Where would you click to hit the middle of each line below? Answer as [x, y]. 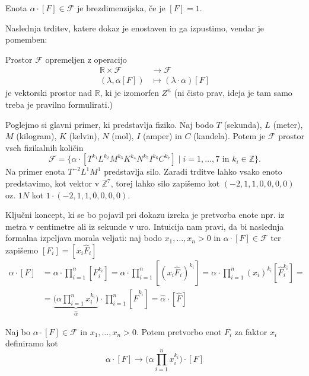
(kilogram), [36, 136]
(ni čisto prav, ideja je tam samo [233, 93]
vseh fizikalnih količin [44, 147]
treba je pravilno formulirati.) [59, 105]
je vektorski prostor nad [49, 93]
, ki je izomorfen [129, 93]
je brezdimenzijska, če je [121, 8]
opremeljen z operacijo [86, 59]
